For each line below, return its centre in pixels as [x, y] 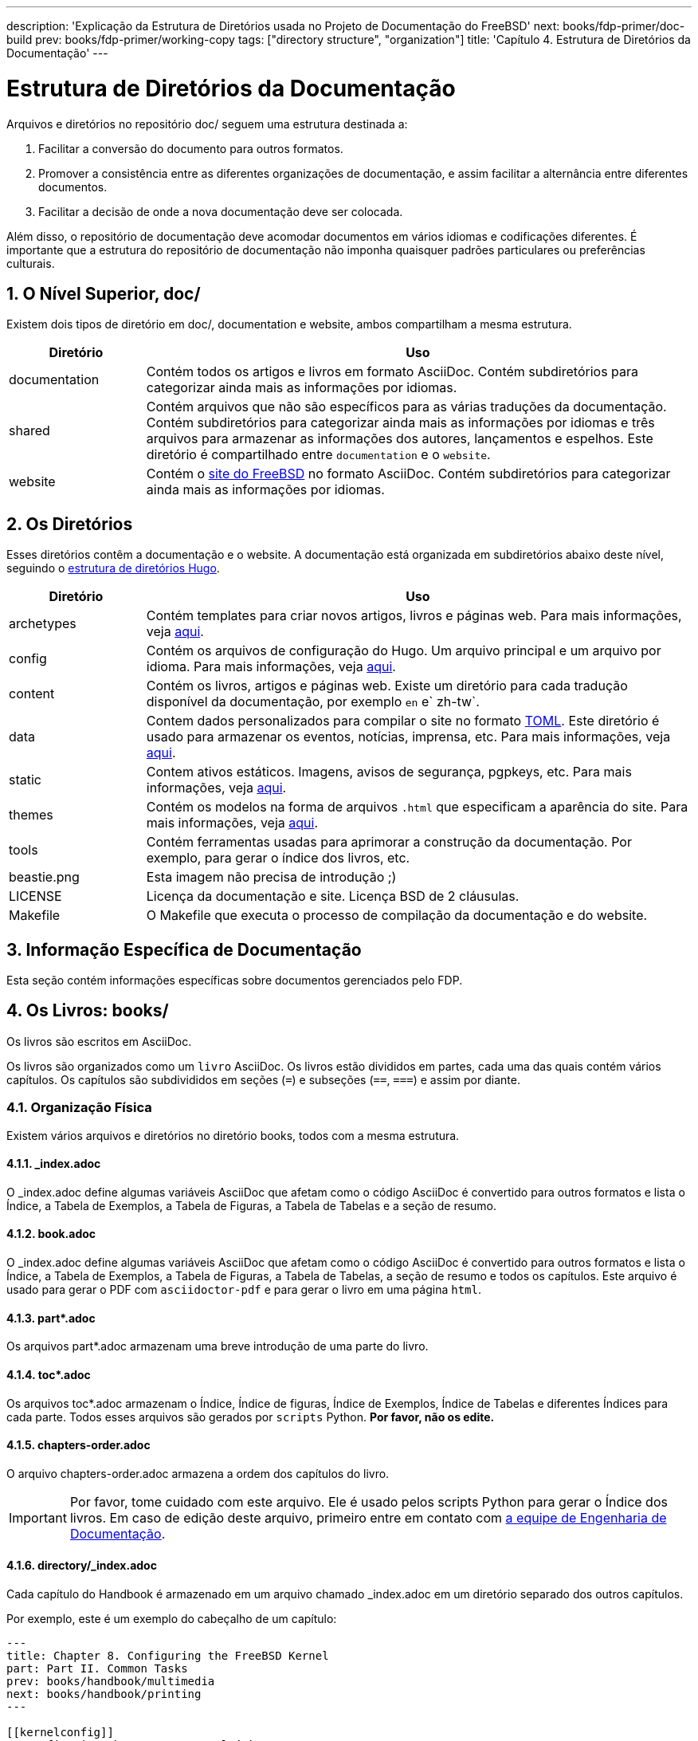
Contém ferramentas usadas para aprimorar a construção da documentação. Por [389, 842]
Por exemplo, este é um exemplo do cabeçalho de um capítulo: [172, 1618]
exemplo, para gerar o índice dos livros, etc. [278, 858]
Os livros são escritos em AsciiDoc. [99, 1041]
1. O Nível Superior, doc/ [104, 293]
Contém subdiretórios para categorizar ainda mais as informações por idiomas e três [400, 423]
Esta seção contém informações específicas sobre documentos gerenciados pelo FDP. [235, 981]
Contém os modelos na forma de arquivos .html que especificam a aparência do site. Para [417, 807]
